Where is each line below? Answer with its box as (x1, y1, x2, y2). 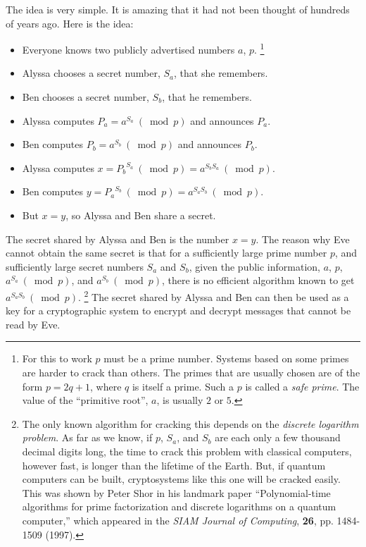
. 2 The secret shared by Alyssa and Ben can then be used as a (78, 287, 349, 304)
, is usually (156, 393, 203, 407)
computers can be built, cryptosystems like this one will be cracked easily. (22, 472, 341, 486)
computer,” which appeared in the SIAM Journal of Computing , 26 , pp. (22, 512, 334, 527)
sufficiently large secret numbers (6, 259, 144, 273)
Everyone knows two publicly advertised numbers (22, 42, 235, 56)
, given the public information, (189, 259, 320, 273)
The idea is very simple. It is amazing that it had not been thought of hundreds (6, 2, 350, 16)
